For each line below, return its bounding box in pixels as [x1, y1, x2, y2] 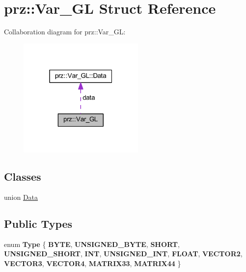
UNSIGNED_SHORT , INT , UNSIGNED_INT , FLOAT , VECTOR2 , [4, 248, 243, 259]
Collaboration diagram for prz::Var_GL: [4, 27, 126, 37]
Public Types [4, 216, 73, 231]
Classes [4, 169, 41, 184]
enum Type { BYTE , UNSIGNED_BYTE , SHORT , [4, 239, 180, 249]
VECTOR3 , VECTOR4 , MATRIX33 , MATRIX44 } [4, 258, 181, 268]
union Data [4, 191, 38, 202]
